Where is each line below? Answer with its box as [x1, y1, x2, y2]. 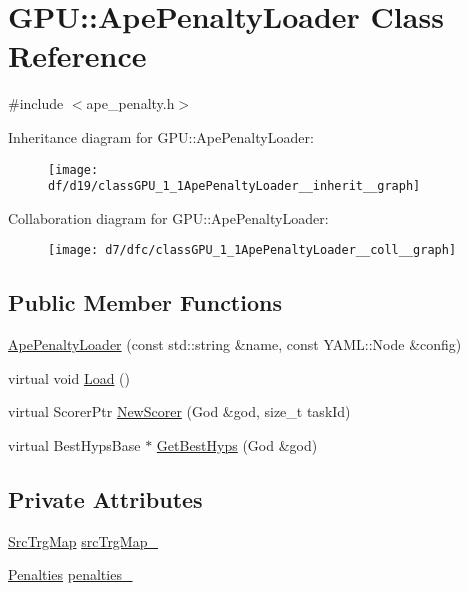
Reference [8, 35, 147, 76]
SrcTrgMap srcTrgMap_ [8, 530, 158, 551]
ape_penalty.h [86, 93, 175, 114]
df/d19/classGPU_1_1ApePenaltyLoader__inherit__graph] [48, 179, 421, 194]
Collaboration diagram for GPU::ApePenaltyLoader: [8, 207, 329, 228]
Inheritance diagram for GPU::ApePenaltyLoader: [8, 126, 314, 147]
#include [8, 93, 64, 114]
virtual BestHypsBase [8, 435, 141, 456]
